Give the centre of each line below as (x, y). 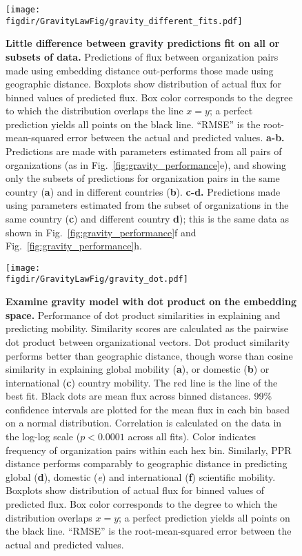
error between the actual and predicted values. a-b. (176, 137)
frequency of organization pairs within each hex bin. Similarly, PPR (149, 450)
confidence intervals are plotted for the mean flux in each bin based (148, 409)
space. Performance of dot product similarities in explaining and (143, 315)
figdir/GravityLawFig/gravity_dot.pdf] (97, 279)
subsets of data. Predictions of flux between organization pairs (142, 56)
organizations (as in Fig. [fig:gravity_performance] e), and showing (146, 164)
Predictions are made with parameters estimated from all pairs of (144, 151)
